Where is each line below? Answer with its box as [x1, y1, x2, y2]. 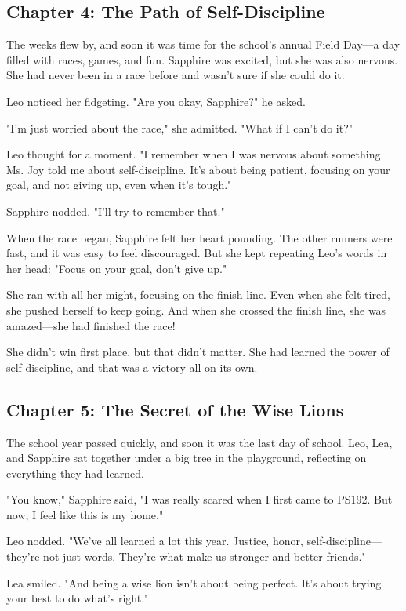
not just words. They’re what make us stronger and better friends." [43, 548, 366, 565]
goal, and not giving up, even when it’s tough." [6, 176, 232, 193]
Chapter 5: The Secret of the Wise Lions [6, 397, 344, 421]
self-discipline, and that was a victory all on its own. [6, 358, 258, 375]
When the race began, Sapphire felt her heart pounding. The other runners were [6, 229, 393, 245]
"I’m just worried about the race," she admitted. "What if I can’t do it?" [6, 119, 353, 136]
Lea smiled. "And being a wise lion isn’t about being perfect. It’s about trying [6, 574, 382, 591]
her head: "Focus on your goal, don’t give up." [6, 260, 227, 276]
